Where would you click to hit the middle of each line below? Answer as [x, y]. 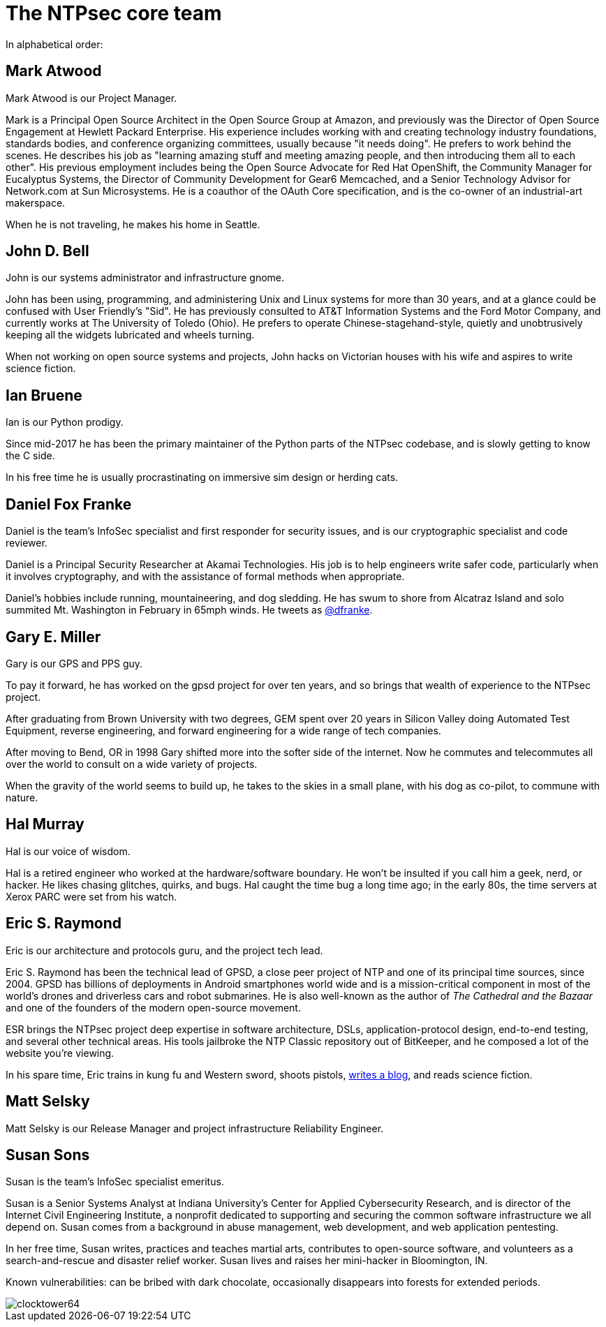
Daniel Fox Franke [69, 504]
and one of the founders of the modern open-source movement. [153, 1007]
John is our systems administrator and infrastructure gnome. [145, 278]
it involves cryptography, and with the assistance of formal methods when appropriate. [205, 577]
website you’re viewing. [60, 1053]
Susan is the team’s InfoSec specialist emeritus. [115, 1182]
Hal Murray [45, 824]
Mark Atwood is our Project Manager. [91, 98]
